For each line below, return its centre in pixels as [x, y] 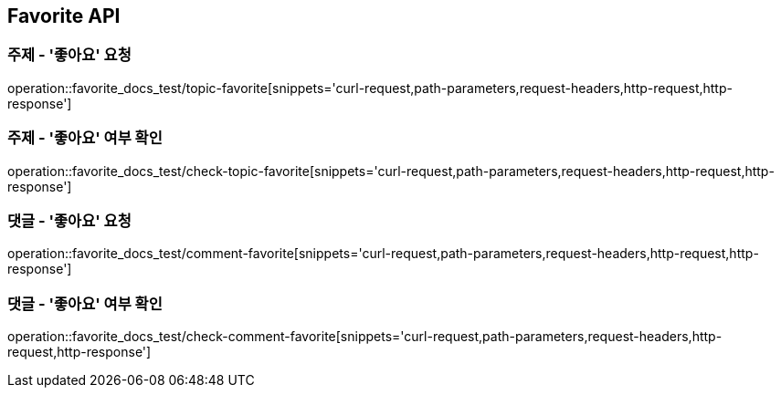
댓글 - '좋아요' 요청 [69, 220]
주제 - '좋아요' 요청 [69, 55]
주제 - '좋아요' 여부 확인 [85, 138]
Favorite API [64, 16]
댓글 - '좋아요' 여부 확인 [85, 303]
